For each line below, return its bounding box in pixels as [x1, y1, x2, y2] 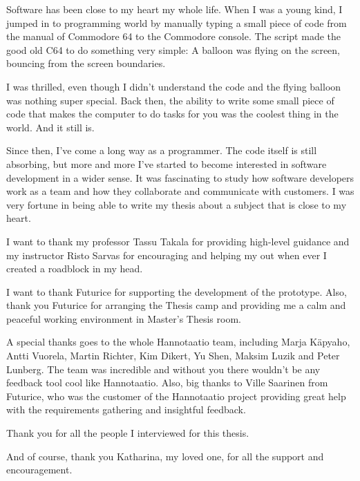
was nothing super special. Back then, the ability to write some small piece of [6, 93, 334, 107]
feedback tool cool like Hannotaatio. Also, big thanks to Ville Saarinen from [6, 375, 328, 390]
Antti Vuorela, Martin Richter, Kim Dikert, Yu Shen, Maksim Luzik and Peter [6, 348, 340, 363]
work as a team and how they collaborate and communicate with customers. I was [6, 184, 354, 198]
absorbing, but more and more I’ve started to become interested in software [6, 156, 327, 171]
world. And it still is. [6, 120, 95, 134]
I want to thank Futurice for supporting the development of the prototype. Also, [6, 284, 347, 299]
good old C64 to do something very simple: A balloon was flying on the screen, [6, 42, 340, 57]
